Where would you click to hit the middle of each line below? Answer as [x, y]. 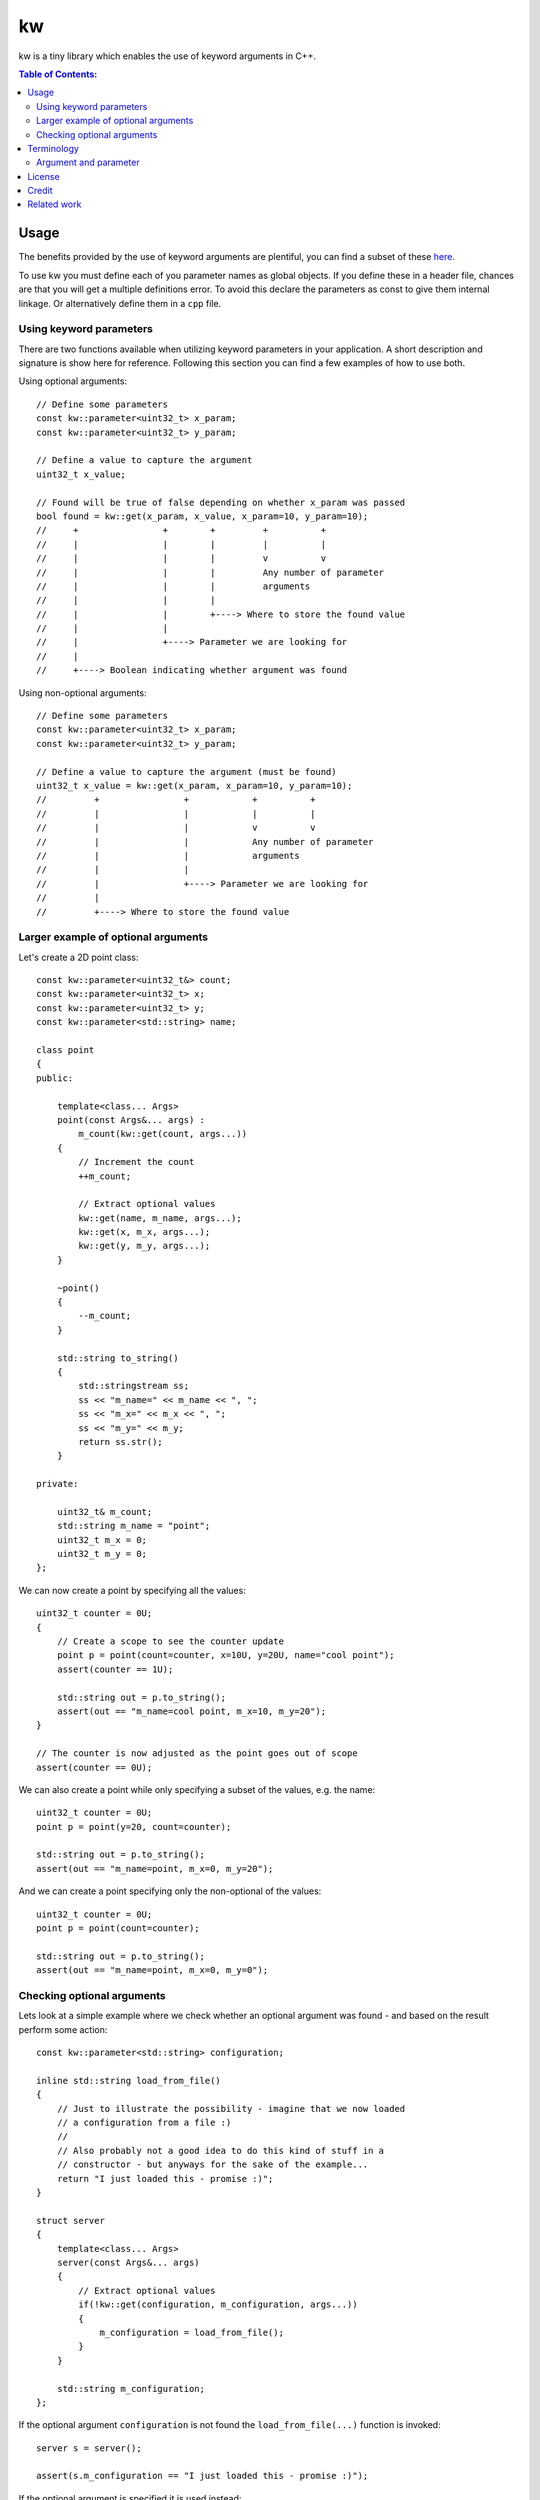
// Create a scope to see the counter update [170, 1641]
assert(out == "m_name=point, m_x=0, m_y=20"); [155, 1868]
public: [55, 1078]
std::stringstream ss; [134, 1386]
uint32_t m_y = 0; [102, 1554]
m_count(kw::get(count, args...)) [163, 1134]
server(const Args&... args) [128, 2262]
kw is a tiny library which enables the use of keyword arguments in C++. [167, 56]
